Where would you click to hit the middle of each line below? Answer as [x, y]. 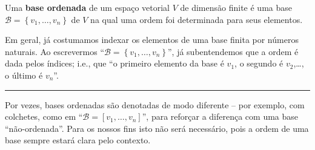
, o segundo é [259, 63]
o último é [24, 75]
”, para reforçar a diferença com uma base [220, 116]
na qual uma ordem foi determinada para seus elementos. [197, 19]
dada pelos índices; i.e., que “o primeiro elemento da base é [114, 63]
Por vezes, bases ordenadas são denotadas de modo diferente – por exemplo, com [155, 104]
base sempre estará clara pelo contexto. [78, 140]
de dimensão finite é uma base [236, 7]
